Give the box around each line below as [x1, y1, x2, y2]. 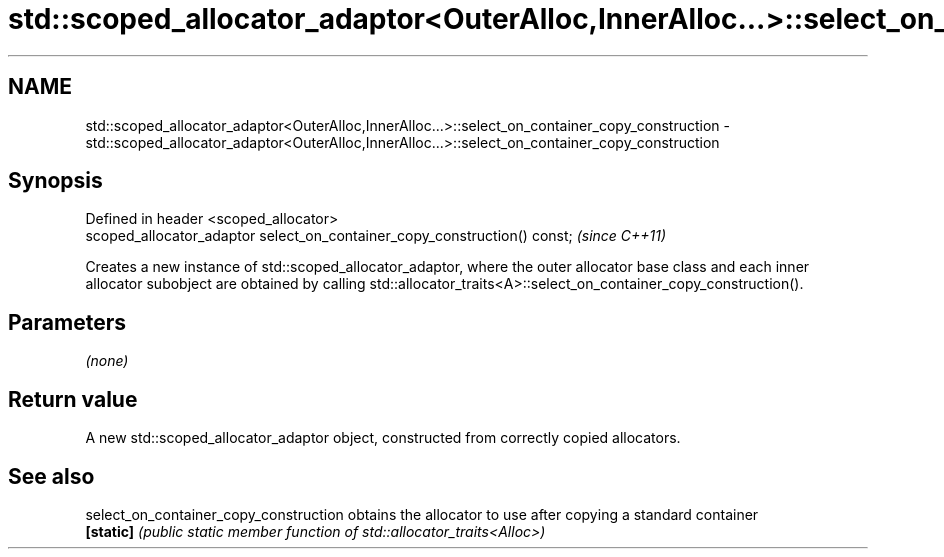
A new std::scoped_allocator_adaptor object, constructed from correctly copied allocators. [85, 429, 681, 447]
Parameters [8, 309, 126, 335]
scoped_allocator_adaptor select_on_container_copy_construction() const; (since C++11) [85, 227, 667, 245]
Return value [8, 386, 138, 412]
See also [8, 463, 95, 489]
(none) [85, 352, 129, 370]
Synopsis [8, 168, 103, 194]
